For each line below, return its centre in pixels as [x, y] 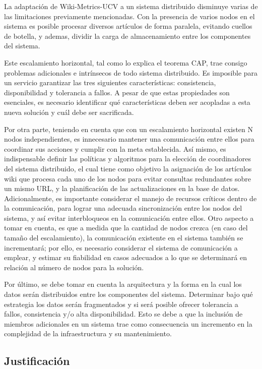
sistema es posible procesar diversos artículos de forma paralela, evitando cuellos [128, 26]
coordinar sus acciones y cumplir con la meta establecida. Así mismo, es [115, 148]
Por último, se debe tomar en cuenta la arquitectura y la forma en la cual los [123, 284]
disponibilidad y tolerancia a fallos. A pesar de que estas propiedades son [117, 92]
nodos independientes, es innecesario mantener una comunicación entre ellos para [129, 139]
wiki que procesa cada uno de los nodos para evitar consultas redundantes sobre [127, 178]
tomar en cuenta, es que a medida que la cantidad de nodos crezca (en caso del [126, 228]
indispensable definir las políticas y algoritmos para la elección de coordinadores [127, 159]
